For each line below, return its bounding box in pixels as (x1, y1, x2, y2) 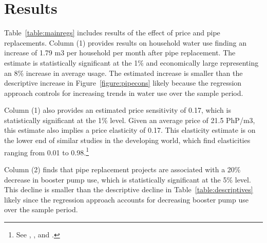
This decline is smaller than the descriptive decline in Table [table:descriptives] (4, 184, 253, 195)
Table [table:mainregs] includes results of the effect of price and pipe (4, 27, 220, 38)
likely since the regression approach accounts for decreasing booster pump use (4, 194, 249, 205)
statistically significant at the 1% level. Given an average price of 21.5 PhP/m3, (4, 114, 255, 125)
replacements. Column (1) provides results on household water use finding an (4, 37, 246, 48)
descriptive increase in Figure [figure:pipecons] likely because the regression (4, 77, 242, 88)
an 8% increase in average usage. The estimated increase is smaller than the (4, 67, 243, 78)
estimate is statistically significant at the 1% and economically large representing (4, 57, 259, 68)
